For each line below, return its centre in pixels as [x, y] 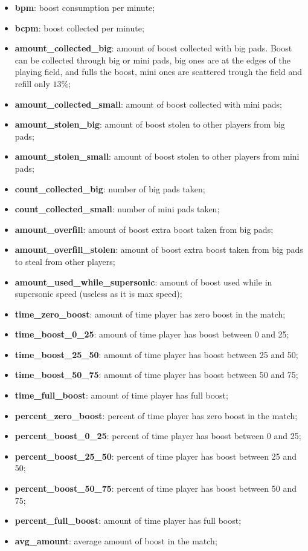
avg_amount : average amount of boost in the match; [116, 540]
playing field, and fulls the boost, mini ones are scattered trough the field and [159, 72]
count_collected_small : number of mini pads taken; [117, 209]
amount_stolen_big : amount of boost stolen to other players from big [150, 124]
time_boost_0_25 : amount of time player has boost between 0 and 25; [152, 334]
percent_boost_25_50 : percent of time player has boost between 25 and [156, 456]
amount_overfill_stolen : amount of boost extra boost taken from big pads [159, 249]
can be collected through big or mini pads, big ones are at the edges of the [152, 60]
